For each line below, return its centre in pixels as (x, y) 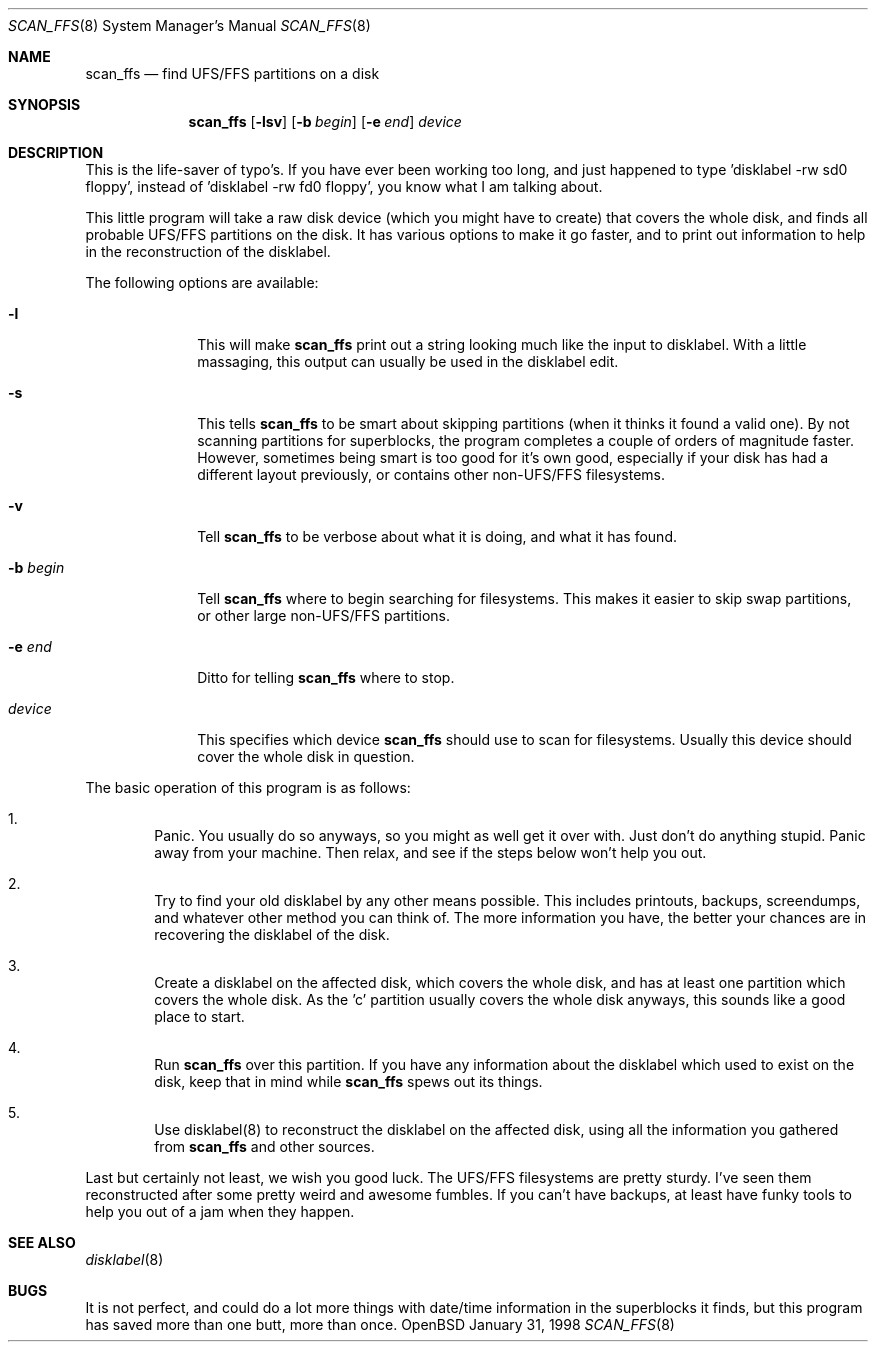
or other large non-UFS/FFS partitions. (324, 615)
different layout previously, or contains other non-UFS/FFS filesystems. (431, 474)
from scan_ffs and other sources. (264, 1146)
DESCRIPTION (56, 152)
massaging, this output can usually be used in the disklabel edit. (408, 361)
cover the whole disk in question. (306, 756)
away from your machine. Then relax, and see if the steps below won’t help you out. (430, 852)
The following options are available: (202, 282)
